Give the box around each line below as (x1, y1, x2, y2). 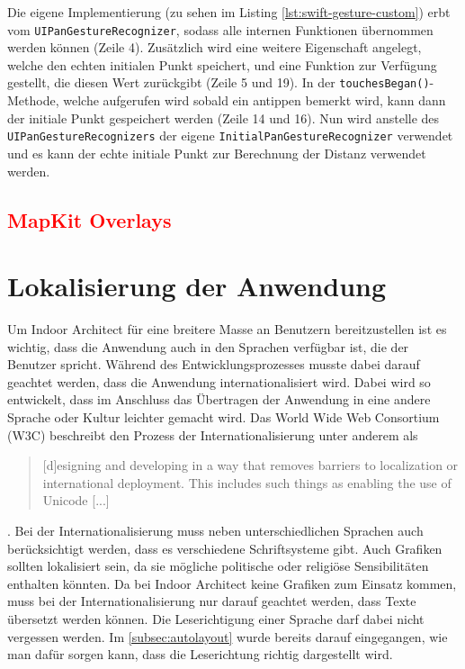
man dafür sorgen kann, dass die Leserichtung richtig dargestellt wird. (7, 645, 393, 664)
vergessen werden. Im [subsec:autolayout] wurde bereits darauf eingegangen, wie (7, 627, 448, 646)
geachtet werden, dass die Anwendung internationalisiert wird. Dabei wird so (7, 372, 431, 391)
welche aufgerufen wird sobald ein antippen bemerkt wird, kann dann (63, 91, 446, 110)
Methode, (7, 91, 59, 110)
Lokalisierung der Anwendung (7, 267, 387, 304)
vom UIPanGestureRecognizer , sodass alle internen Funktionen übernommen (7, 20, 434, 39)
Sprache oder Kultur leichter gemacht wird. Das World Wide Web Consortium (7, 408, 440, 426)
